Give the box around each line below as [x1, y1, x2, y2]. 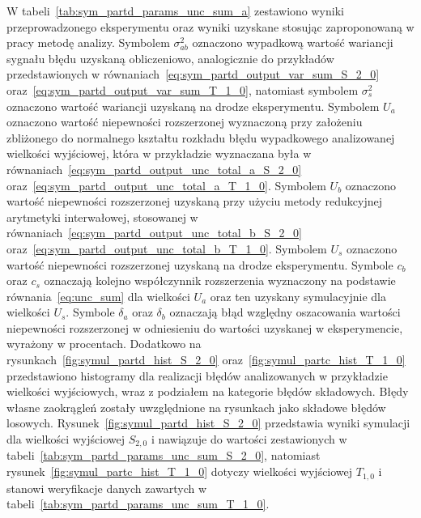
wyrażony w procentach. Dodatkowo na [6, 335, 202, 352]
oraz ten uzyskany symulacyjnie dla [210, 287, 386, 304]
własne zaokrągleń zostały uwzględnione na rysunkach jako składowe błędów [6, 398, 386, 415]
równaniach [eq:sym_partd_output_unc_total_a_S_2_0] [6, 160, 302, 177]
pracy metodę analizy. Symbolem [6, 34, 170, 51]
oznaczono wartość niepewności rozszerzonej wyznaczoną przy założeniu [6, 113, 363, 130]
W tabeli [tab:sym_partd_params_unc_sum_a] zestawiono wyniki [6, 2, 344, 19]
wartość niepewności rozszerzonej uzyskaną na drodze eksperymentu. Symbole [6, 256, 393, 273]
